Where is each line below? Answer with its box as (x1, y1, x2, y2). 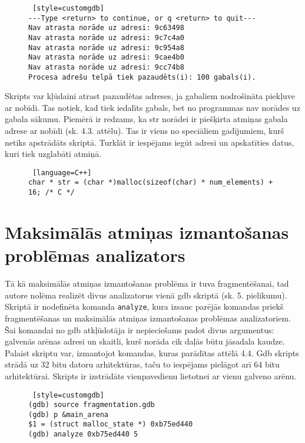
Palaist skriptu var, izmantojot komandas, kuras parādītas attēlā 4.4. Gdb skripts (5, 346, 299, 359)
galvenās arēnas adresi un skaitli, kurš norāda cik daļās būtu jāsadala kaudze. (5, 335, 285, 347)
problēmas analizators (5, 243, 185, 267)
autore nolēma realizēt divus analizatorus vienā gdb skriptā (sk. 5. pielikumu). (5, 288, 287, 301)
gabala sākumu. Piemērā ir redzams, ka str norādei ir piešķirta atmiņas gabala (5, 113, 288, 125)
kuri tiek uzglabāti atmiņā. (5, 147, 102, 160)
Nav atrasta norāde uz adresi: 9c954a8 (28, 43, 184, 52)
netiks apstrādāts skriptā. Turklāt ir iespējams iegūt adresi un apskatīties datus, (5, 136, 294, 148)
